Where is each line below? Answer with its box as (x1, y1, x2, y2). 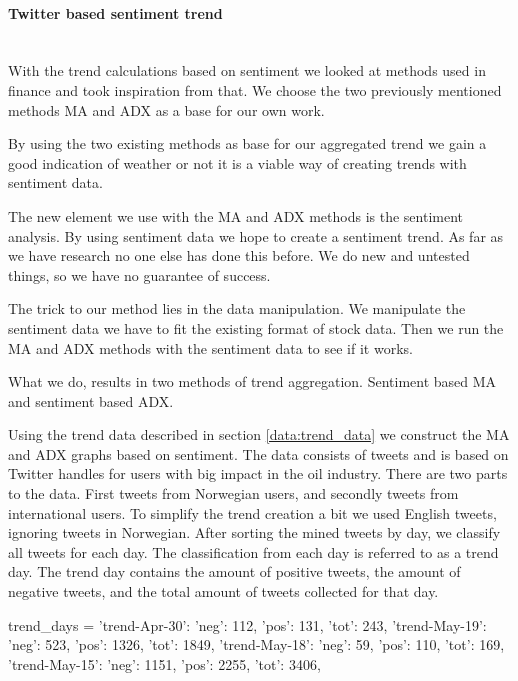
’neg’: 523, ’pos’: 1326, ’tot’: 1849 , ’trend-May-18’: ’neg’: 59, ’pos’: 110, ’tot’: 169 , (8, 634, 505, 655)
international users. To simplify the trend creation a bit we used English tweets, (8, 502, 497, 523)
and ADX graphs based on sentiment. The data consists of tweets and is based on (8, 443, 509, 464)
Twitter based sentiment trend (8, 2, 223, 23)
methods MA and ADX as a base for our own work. (8, 99, 325, 120)
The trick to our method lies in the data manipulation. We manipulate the (8, 298, 466, 319)
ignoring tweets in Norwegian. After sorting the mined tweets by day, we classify (8, 522, 501, 543)
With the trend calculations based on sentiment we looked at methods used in (8, 60, 486, 81)
